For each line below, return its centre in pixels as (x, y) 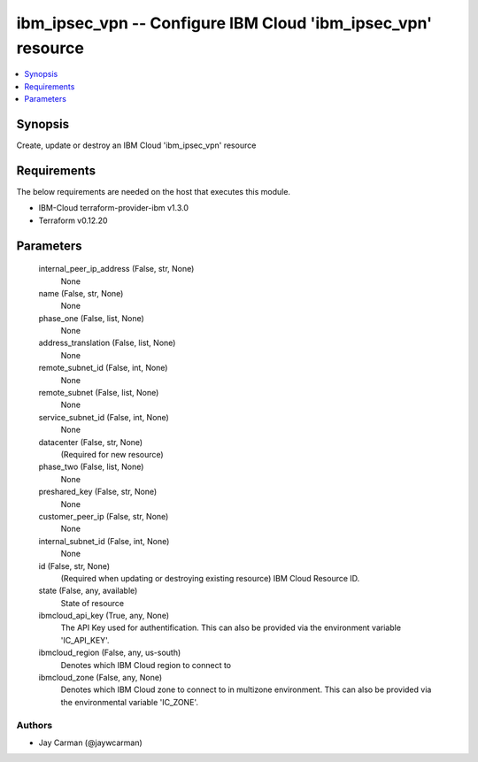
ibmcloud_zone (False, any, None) (100, 678)
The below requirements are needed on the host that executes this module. (154, 191)
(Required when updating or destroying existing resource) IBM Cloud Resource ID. (210, 578)
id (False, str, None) (74, 566)
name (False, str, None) (81, 293)
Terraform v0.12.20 (73, 220)
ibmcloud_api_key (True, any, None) (104, 616)
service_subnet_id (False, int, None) (104, 417)
